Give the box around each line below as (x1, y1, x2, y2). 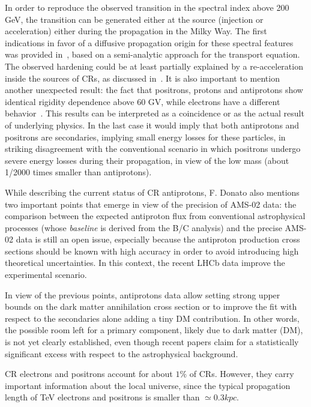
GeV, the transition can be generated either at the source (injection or (5, 13, 264, 25)
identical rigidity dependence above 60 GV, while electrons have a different (5, 95, 280, 107)
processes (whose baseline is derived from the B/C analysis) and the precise (5, 221, 282, 234)
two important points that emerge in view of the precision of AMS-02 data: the (5, 197, 297, 210)
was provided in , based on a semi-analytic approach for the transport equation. (5, 48, 300, 61)
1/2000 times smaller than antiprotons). (5, 166, 152, 178)
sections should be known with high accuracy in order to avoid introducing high (5, 244, 299, 257)
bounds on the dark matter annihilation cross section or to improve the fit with (5, 300, 297, 313)
